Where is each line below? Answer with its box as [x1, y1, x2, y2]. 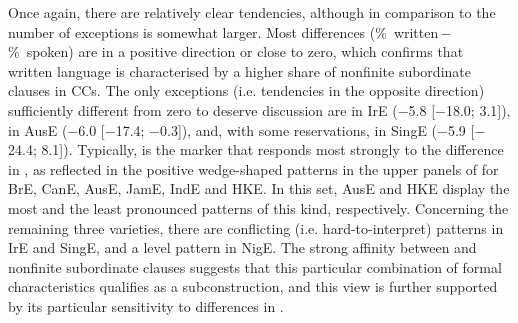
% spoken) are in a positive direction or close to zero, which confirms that [8, 41, 464, 62]
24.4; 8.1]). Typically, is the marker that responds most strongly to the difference [8, 139, 504, 160]
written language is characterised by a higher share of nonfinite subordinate [8, 60, 471, 81]
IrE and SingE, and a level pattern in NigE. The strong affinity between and [8, 237, 477, 258]
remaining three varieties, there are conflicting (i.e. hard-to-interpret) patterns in [8, 217, 504, 238]
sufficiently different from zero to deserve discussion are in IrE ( [8, 99, 398, 120]
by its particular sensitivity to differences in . [8, 295, 284, 316]
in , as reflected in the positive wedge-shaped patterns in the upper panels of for [8, 158, 499, 179]
